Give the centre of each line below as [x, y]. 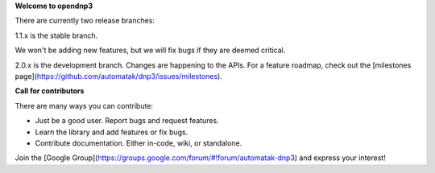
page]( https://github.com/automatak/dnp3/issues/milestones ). [119, 76]
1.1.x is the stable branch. [56, 35]
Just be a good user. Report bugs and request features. [127, 121]
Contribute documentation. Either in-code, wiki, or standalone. [139, 143]
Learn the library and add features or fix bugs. [112, 132]
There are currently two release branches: [85, 21]
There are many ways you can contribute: [84, 105]
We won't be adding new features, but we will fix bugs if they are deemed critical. [150, 50]
